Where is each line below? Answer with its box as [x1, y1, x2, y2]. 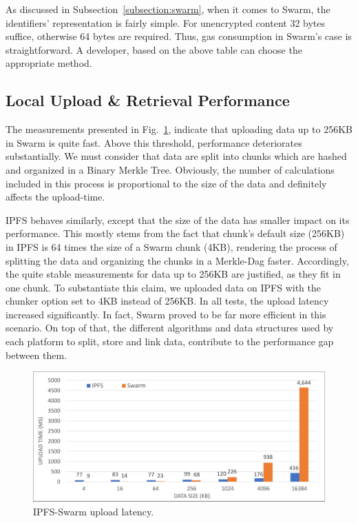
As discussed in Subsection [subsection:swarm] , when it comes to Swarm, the [6, 2, 330, 16]
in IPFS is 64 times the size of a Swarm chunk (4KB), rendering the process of [6, 239, 337, 254]
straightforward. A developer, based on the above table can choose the [6, 42, 302, 57]
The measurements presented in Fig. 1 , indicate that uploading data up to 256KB [6, 122, 352, 136]
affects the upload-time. [6, 189, 105, 204]
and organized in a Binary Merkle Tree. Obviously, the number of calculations [6, 162, 335, 176]
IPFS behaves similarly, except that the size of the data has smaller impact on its [6, 212, 350, 227]
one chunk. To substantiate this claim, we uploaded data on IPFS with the [6, 280, 321, 294]
